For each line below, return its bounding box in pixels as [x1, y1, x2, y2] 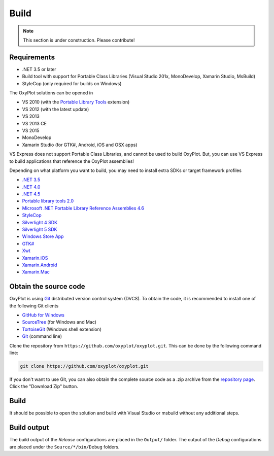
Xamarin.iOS [22, 255, 48, 261]
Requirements [9, 53, 55, 61]
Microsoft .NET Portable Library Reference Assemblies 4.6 [22, 205, 145, 211]
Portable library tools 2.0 [22, 198, 74, 204]
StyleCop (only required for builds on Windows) [22, 80, 122, 86]
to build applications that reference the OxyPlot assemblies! [9, 158, 134, 164]
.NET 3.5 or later [22, 66, 57, 72]
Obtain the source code [9, 282, 86, 291]
